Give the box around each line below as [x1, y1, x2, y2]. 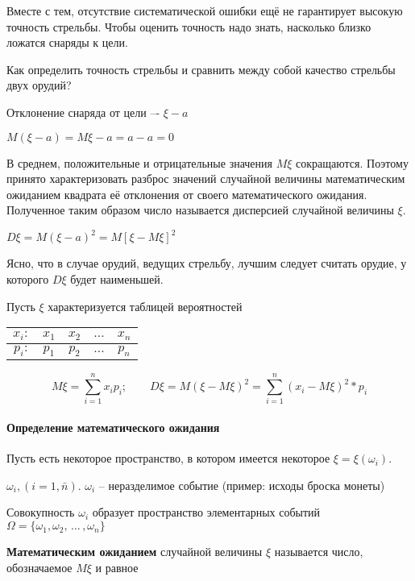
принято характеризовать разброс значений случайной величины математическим [6, 170, 405, 187]
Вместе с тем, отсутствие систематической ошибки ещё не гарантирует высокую [6, 2, 403, 19]
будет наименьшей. [70, 271, 164, 288]
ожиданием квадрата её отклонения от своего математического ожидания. [6, 185, 367, 202]
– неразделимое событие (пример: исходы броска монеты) [98, 476, 385, 493]
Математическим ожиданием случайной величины [6, 543, 263, 560]
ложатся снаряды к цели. [6, 34, 128, 51]
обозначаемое [6, 558, 73, 575]
